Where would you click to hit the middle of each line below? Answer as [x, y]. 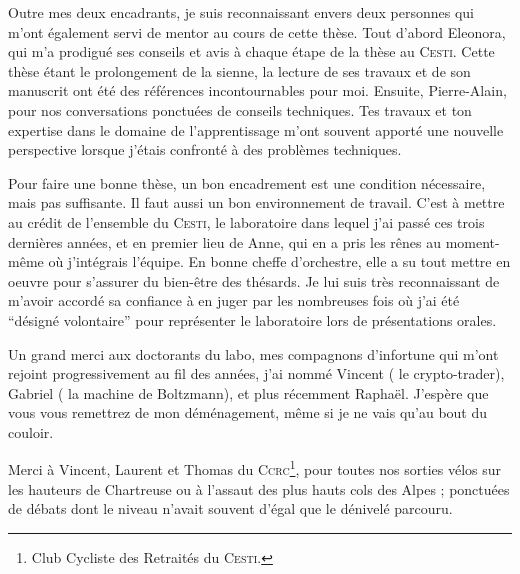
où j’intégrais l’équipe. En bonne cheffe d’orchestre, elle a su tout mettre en [279, 261]
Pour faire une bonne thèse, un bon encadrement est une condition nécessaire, [247, 182]
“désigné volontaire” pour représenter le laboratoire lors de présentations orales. [252, 319]
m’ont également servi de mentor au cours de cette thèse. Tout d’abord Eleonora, [257, 31]
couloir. [31, 431]
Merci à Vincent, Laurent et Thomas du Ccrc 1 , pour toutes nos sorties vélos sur [254, 468]
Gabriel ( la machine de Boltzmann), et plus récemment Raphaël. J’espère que [248, 392]
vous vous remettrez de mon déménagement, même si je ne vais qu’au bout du [248, 412]
